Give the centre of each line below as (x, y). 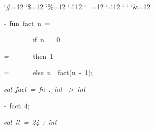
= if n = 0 (32, 39)
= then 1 (29, 56)
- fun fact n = (27, 23)
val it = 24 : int (30, 122)
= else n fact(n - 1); (48, 72)
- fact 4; (17, 105)
